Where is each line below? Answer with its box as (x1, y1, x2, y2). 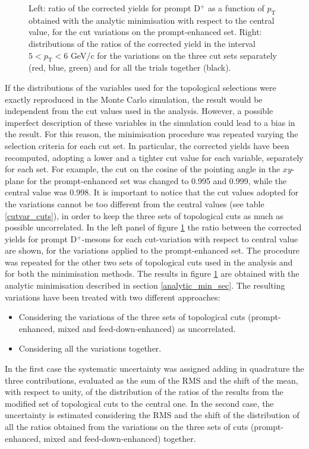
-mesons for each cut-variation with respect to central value (81, 232, 298, 245)
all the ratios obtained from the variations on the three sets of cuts (5, 420, 248, 432)
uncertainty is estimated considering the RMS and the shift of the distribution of (5, 409, 299, 421)
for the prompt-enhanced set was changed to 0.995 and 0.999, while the (27, 174, 287, 186)
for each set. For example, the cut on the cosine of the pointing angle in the (5, 163, 280, 175)
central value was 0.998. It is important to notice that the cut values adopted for (5, 186, 299, 198)
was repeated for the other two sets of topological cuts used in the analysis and (5, 255, 293, 268)
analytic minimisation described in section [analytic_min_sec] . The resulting (5, 279, 285, 292)
